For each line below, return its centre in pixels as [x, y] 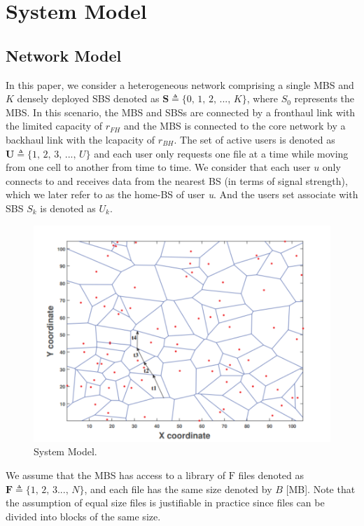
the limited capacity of [54, 126]
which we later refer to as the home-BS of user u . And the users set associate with [182, 194]
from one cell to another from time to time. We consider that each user [158, 167]
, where [262, 98]
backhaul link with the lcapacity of [80, 139]
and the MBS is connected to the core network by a [234, 126]
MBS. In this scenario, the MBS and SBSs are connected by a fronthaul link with [181, 112]
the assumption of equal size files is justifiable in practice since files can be [165, 503]
